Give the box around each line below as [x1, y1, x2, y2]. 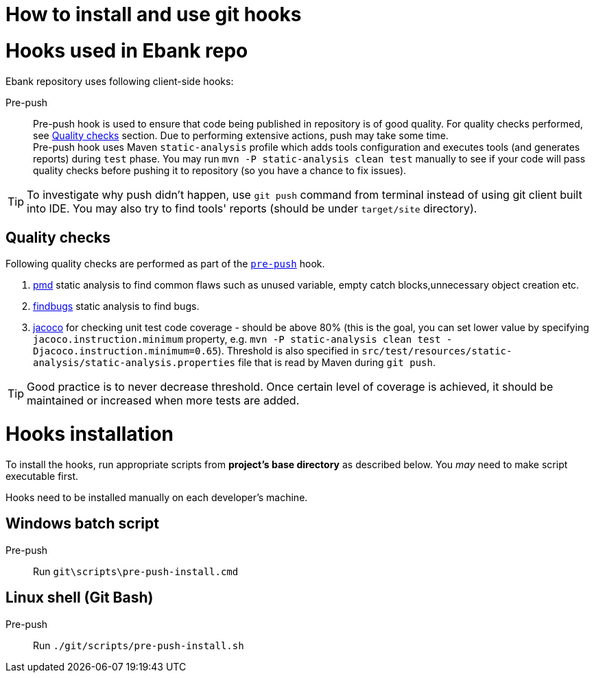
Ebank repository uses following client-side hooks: [5, 75, 234, 87]
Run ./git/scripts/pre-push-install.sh [33, 639, 244, 651]
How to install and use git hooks [5, 3, 302, 26]
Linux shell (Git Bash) [5, 589, 154, 607]
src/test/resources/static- [361, 346, 512, 357]
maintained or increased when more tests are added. [27, 394, 300, 408]
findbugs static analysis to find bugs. [33, 300, 200, 313]
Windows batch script [5, 515, 159, 533]
